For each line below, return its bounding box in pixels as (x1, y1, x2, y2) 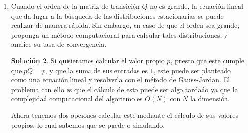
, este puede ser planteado (153, 65, 231, 75)
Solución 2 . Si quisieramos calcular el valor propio (11, 55, 165, 65)
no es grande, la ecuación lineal (150, 1, 243, 11)
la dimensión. (190, 94, 230, 104)
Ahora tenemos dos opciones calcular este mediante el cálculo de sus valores (11, 110, 238, 120)
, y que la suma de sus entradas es (45, 65, 148, 75)
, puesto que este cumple (170, 55, 245, 65)
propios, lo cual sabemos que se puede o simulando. (11, 119, 165, 130)
